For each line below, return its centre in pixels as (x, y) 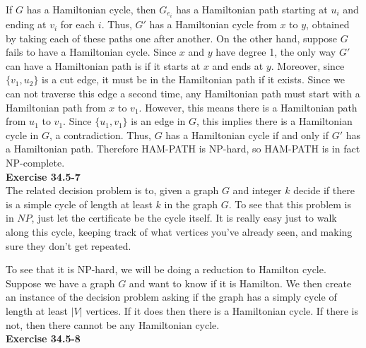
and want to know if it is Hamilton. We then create (240, 283)
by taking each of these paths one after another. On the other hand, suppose (172, 38)
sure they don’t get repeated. (69, 245)
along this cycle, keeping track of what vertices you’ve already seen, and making (179, 232)
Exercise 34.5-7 (43, 176)
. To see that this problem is (290, 204)
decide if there (324, 190)
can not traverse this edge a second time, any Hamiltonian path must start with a (183, 94)
